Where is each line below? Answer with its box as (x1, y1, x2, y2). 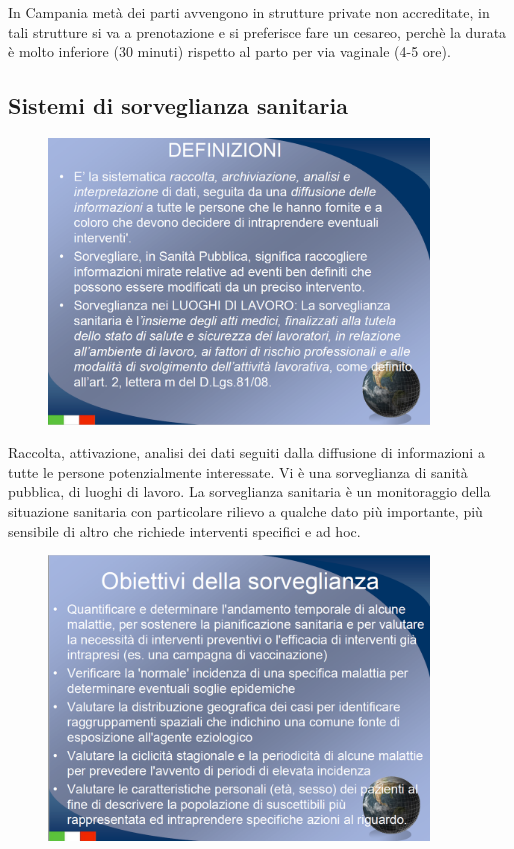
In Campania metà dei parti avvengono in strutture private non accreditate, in (8, 2, 490, 22)
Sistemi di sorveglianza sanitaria (8, 90, 348, 121)
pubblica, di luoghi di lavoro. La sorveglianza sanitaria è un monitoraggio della (8, 481, 491, 502)
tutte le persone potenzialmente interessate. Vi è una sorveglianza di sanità (8, 461, 468, 482)
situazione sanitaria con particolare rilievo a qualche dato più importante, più (8, 500, 483, 521)
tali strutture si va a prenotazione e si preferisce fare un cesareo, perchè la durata (8, 21, 507, 42)
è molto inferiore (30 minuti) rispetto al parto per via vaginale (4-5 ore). (8, 41, 451, 62)
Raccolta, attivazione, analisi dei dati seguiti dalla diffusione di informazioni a (8, 442, 485, 463)
